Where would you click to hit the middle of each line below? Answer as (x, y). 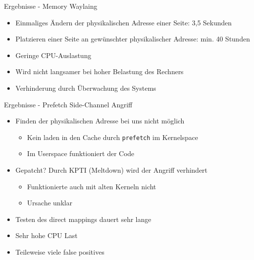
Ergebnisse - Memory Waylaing (51, 6)
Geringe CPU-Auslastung (53, 55)
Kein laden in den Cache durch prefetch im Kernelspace (113, 137)
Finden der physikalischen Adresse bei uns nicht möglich (100, 121)
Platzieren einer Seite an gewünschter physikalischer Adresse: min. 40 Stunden (133, 39)
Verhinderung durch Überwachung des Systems (86, 88)
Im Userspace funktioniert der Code (81, 153)
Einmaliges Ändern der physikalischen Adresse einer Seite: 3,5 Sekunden (124, 22)
